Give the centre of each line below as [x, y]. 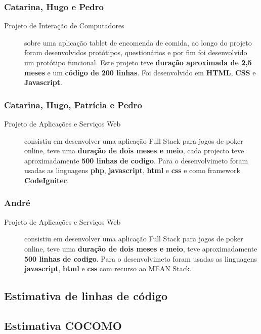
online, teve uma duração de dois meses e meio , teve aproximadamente [141, 248]
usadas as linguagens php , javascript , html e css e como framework [132, 170]
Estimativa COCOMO [63, 325]
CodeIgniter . [47, 180]
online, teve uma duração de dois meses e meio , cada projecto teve [134, 151]
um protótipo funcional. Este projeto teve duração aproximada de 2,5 [138, 62]
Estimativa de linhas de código [86, 296]
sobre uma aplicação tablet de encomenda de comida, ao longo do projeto [138, 42]
